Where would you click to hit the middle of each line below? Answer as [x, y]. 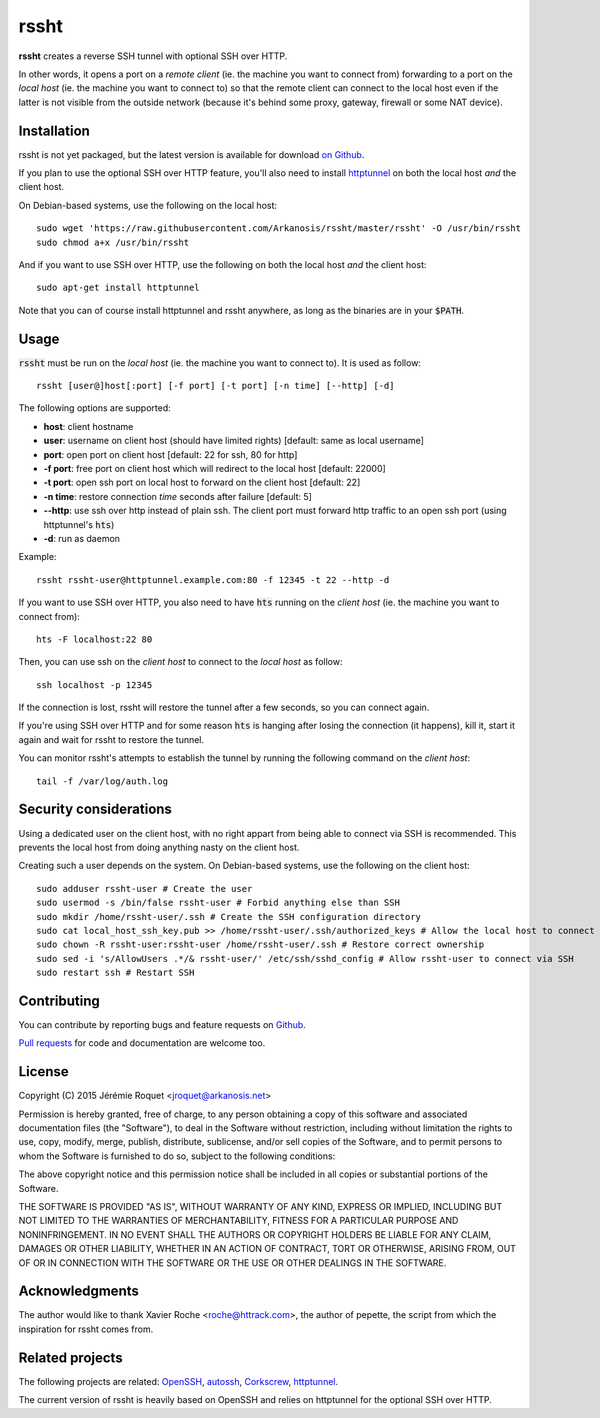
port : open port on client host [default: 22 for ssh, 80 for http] [170, 454]
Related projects [71, 1357]
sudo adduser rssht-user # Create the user [144, 888]
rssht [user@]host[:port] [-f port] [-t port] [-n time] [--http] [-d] [215, 386]
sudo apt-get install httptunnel [118, 288]
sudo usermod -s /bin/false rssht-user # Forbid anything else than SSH [218, 903]
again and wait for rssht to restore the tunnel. [111, 739]
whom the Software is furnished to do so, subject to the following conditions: [177, 1156]
